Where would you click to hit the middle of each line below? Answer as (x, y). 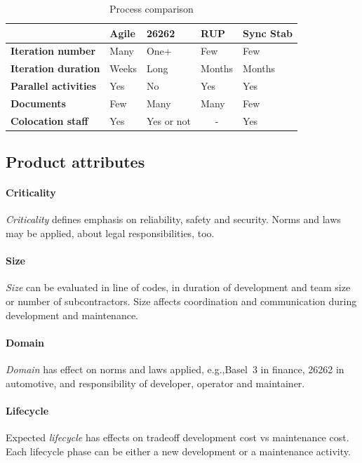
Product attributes (75, 162)
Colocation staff (49, 120)
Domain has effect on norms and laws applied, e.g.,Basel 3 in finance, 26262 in (175, 369)
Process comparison (152, 8)
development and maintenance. (72, 315)
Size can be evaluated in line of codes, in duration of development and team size (178, 287)
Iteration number (53, 51)
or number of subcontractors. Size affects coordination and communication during (181, 301)
